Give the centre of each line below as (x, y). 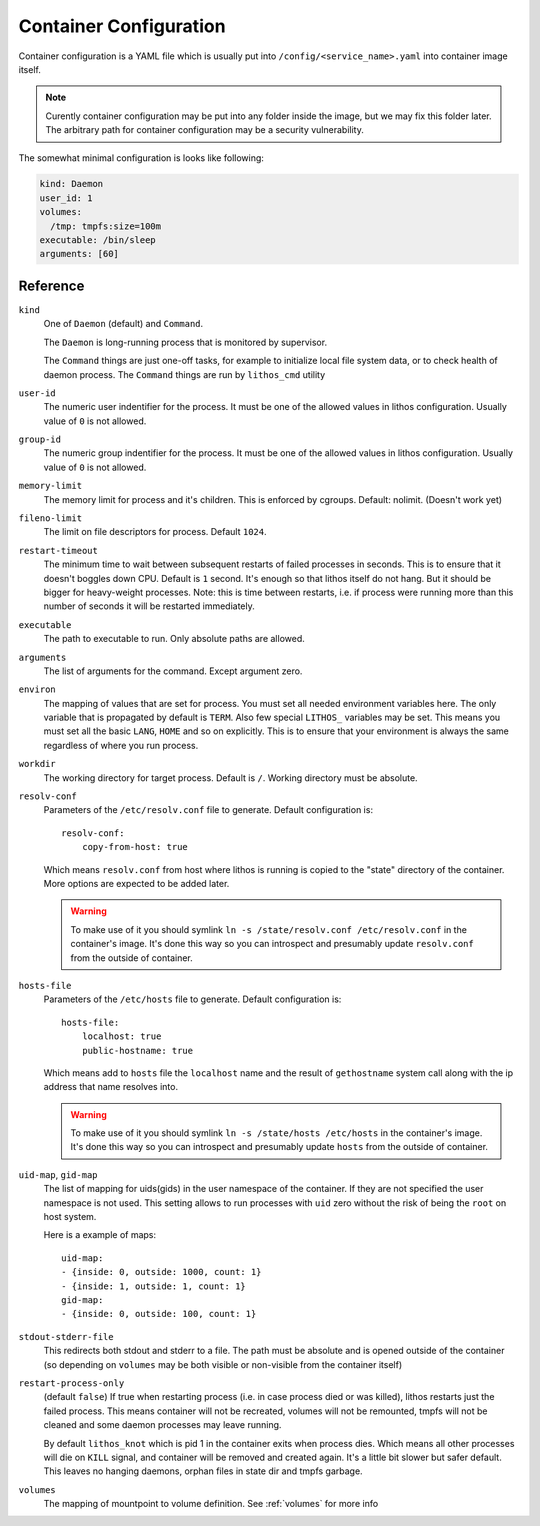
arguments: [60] (79, 254)
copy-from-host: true (135, 847)
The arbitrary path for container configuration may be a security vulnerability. (204, 130)
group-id (40, 439)
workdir (37, 764)
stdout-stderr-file (66, 1336)
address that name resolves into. (111, 1087)
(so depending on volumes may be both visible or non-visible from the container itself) (223, 1364)
